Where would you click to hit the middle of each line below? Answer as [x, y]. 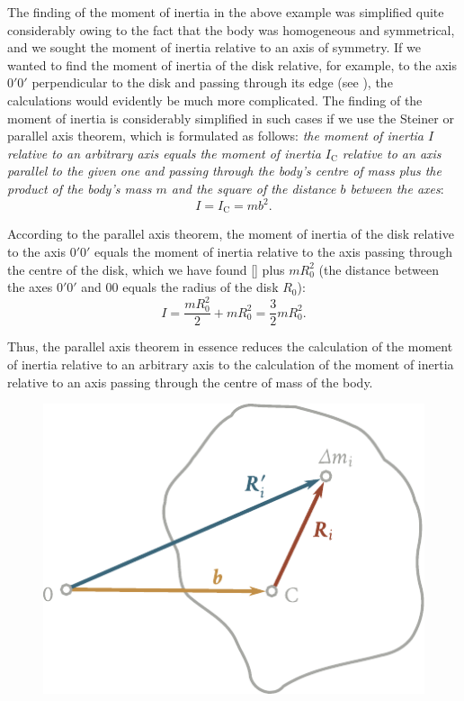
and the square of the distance [254, 188]
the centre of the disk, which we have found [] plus [146, 269]
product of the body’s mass [80, 188]
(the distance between [379, 269]
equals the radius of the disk [201, 287]
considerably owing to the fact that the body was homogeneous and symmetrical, [231, 29]
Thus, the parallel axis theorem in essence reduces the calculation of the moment [230, 346]
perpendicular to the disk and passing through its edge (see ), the [212, 82]
